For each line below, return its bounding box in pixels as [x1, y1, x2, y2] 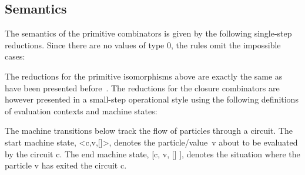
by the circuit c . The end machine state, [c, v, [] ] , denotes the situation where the [5, 147, 300, 160]
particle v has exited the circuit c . [5, 159, 127, 171]
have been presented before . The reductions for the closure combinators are [5, 81, 280, 94]
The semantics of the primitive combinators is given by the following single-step [5, 27, 292, 39]
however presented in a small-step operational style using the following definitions [5, 93, 299, 105]
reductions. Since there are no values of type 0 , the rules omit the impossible [5, 38, 281, 51]
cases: [5, 50, 25, 62]
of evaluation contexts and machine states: [5, 104, 157, 117]
